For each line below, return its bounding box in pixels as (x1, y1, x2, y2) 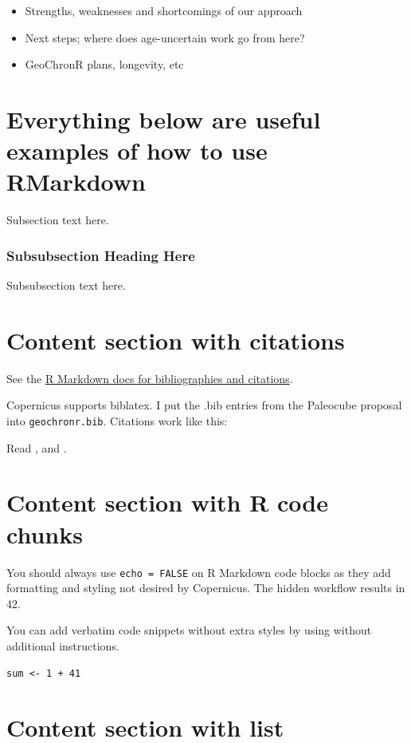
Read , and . (6, 439, 67, 456)
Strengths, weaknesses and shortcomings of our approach (25, 2, 303, 18)
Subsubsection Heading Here (6, 245, 195, 265)
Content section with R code (6, 486, 328, 519)
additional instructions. (6, 638, 119, 654)
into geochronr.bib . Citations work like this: (6, 413, 228, 429)
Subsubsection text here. (6, 277, 126, 294)
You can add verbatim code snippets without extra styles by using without (6, 622, 372, 638)
